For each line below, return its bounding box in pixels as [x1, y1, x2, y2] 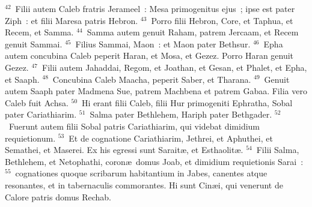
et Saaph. [5, 73, 40, 85]
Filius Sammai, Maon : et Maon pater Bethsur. [75, 37, 251, 50]
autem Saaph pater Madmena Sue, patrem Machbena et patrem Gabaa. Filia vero [5, 85, 307, 97]
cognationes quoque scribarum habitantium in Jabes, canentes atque [15, 167, 268, 179]
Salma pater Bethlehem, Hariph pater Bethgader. [90, 108, 272, 121]
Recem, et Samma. [5, 26, 74, 38]
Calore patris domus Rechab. [5, 190, 111, 203]
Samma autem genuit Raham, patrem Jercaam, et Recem [87, 26, 299, 38]
